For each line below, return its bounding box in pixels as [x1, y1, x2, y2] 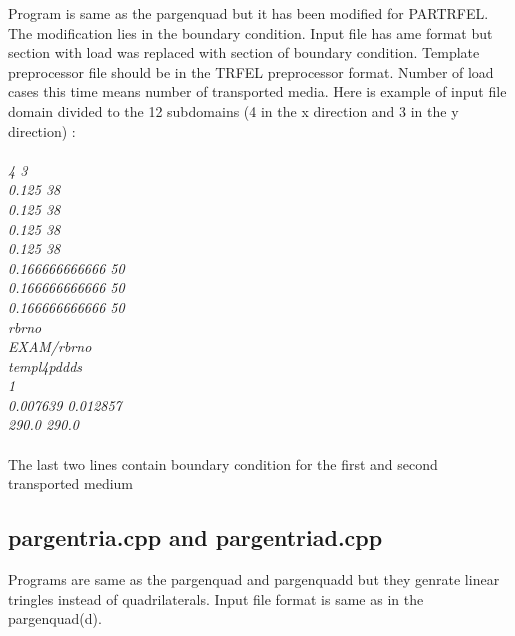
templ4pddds [8, 355, 83, 376]
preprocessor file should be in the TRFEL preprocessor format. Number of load [8, 61, 494, 82]
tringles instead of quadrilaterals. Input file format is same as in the [8, 588, 424, 609]
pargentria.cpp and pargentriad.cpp [8, 522, 383, 553]
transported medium [8, 473, 134, 494]
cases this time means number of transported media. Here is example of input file [8, 81, 507, 102]
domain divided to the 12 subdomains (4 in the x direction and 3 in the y [8, 100, 459, 121]
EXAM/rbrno [8, 336, 92, 357]
